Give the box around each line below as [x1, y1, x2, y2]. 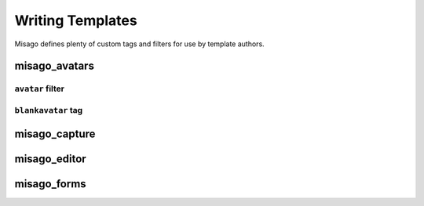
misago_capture [14, 127, 96, 140]
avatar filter [14, 83, 64, 94]
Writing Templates [14, 12, 137, 29]
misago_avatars [14, 60, 94, 73]
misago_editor [14, 152, 86, 165]
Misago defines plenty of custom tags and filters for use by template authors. [14, 39, 265, 49]
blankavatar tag [14, 104, 83, 115]
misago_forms [14, 177, 86, 190]
